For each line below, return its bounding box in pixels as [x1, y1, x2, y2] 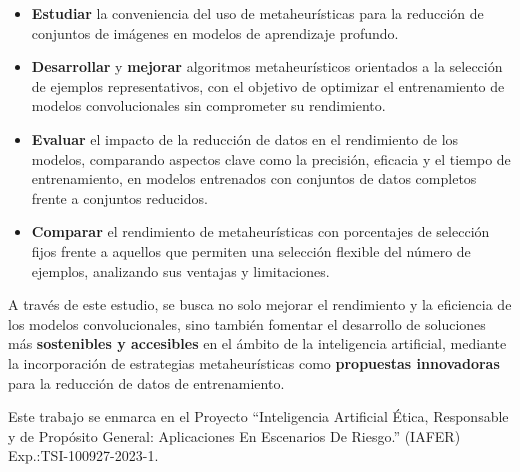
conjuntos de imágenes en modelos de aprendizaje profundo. [31, 22, 399, 43]
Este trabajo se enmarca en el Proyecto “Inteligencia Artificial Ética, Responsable [8, 406, 509, 427]
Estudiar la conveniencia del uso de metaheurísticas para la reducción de [31, 3, 484, 23]
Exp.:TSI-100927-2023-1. [8, 445, 159, 466]
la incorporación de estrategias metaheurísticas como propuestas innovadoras [8, 352, 500, 373]
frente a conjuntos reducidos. [31, 187, 208, 208]
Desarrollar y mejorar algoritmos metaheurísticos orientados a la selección [31, 56, 503, 77]
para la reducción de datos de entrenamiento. [8, 372, 285, 393]
